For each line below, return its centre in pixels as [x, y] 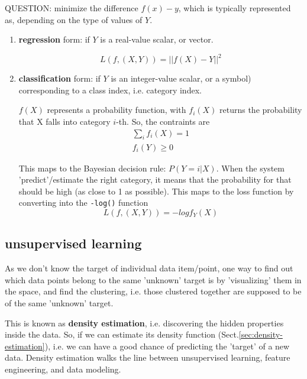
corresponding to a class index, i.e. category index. [110, 90]
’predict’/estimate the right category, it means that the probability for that [155, 179]
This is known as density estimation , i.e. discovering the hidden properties [144, 323]
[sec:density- [261, 334]
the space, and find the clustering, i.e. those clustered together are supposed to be [153, 291]
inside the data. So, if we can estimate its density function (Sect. [122, 334]
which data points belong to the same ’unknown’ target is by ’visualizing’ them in [153, 279]
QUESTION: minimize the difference [72, 8]
